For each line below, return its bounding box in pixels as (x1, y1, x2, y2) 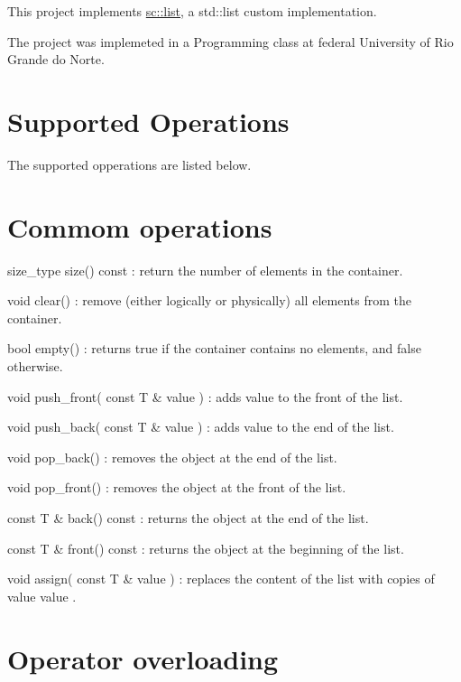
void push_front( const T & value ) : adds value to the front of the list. (7, 387, 403, 406)
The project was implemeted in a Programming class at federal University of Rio (7, 32, 454, 51)
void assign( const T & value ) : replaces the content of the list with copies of (7, 569, 435, 588)
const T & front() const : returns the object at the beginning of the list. (7, 538, 404, 557)
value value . (7, 586, 77, 605)
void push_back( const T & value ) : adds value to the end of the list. (7, 417, 394, 436)
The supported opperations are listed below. (7, 154, 252, 173)
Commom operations (7, 208, 272, 245)
